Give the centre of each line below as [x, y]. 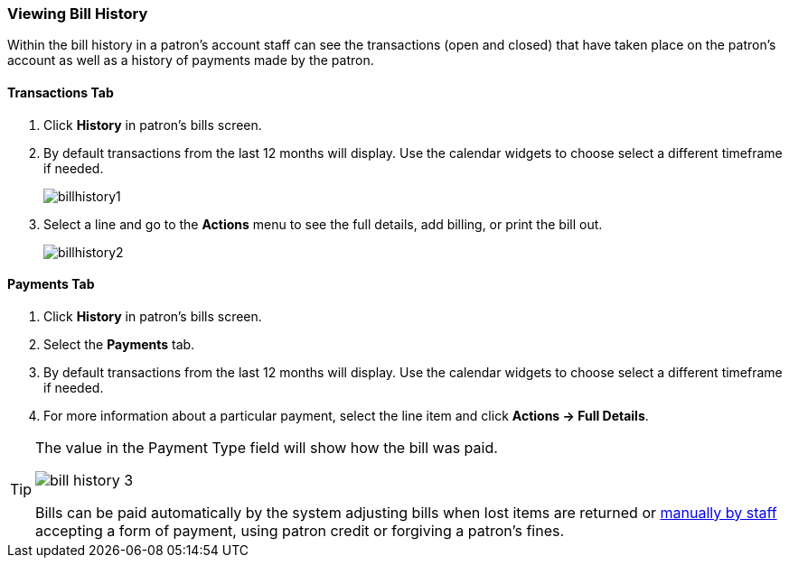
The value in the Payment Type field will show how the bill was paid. [267, 447]
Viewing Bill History [78, 14]
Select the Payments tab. [119, 344]
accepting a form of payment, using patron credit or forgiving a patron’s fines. [300, 530]
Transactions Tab [61, 92]
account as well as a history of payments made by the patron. [191, 60]
